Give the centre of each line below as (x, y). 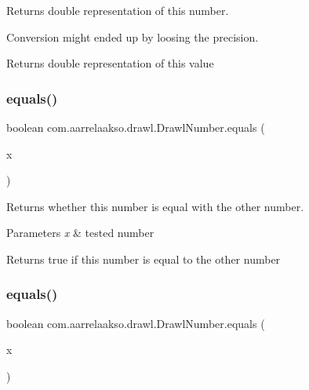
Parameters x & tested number (80, 233)
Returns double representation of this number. (118, 10)
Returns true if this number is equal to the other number (144, 259)
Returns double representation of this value (110, 63)
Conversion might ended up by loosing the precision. (133, 36)
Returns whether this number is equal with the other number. (155, 206)
